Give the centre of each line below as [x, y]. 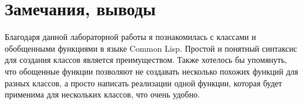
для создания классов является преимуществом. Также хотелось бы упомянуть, [146, 60]
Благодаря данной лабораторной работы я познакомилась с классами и [130, 37]
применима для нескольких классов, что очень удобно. [102, 94]
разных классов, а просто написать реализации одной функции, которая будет [144, 83]
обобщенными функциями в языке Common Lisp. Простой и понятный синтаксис [151, 48]
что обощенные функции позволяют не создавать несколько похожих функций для [151, 71]
